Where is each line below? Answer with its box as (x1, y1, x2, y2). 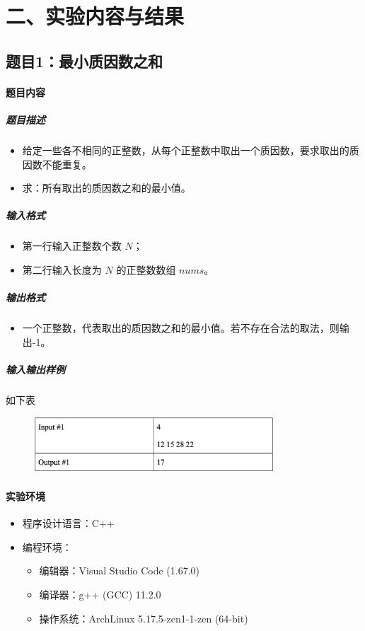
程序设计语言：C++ (22, 516, 115, 531)
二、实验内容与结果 (6, 1, 185, 30)
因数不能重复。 (22, 156, 92, 171)
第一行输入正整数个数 (22, 238, 122, 253)
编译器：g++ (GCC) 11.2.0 (39, 587, 161, 602)
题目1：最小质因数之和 (6, 50, 163, 71)
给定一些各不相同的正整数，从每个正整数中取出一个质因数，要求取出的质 (22, 142, 359, 157)
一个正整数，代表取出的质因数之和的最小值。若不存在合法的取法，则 (22, 320, 340, 335)
